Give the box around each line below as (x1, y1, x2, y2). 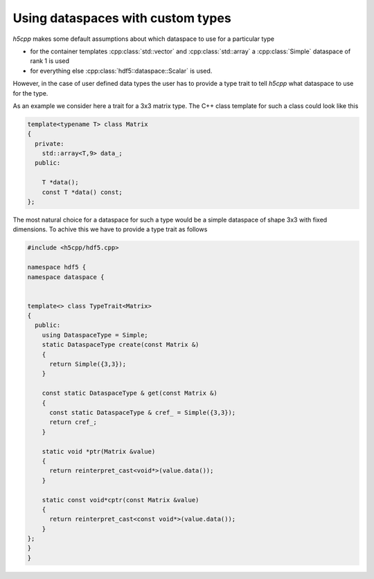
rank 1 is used (30, 57, 69, 65)
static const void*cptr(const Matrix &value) (42, 496, 199, 504)
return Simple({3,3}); (49, 360, 127, 368)
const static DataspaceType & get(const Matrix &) (42, 389, 217, 398)
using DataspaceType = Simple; (42, 331, 148, 339)
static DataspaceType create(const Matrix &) (42, 341, 199, 349)
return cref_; (49, 418, 97, 426)
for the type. (12, 89, 48, 97)
